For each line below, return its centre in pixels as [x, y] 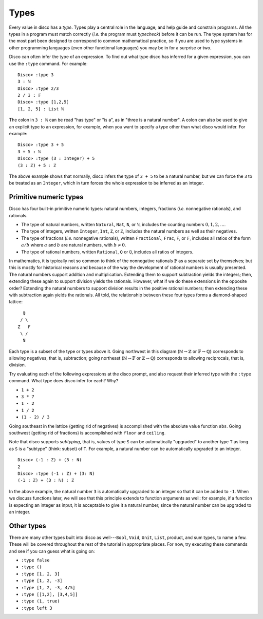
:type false [35, 560]
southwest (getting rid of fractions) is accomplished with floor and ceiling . [87, 433]
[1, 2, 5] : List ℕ [41, 109]
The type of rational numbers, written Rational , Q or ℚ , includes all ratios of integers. [107, 252]
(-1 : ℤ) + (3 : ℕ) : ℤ [46, 480]
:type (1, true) [41, 601]
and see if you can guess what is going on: [52, 551]
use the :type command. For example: [48, 63]
